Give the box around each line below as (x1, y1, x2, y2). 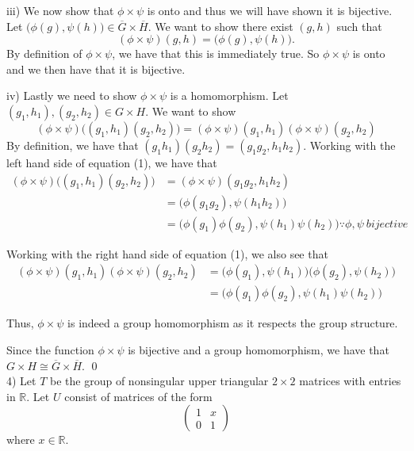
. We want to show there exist (148, 17, 293, 34)
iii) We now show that (6, 2, 114, 18)
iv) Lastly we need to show (6, 87, 137, 104)
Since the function (6, 341, 94, 357)
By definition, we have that (6, 136, 139, 153)
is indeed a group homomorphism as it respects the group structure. (67, 315, 398, 331)
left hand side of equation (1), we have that (6, 154, 217, 170)
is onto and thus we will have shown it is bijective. (147, 2, 393, 18)
